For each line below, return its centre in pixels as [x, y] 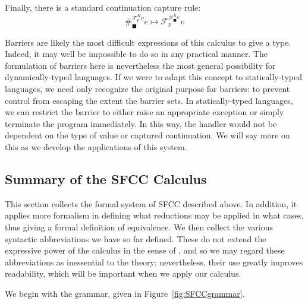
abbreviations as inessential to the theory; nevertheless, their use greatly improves [154, 262]
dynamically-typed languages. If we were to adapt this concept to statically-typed [153, 77]
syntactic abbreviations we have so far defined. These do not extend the [136, 238]
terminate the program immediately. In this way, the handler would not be [141, 123]
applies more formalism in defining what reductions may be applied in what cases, [154, 215]
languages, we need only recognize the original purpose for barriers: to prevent [147, 89]
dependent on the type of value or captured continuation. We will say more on [147, 135]
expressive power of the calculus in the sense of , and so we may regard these [145, 250]
